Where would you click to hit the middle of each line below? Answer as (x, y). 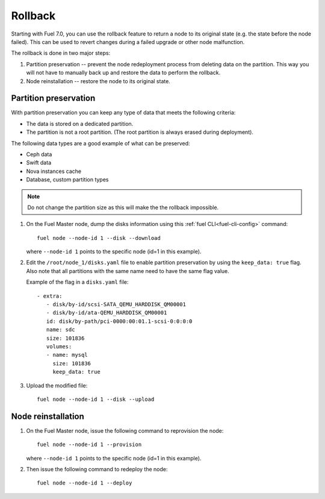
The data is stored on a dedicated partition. (80, 124)
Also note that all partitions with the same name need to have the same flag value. (128, 271)
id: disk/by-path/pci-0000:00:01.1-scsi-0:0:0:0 (119, 321)
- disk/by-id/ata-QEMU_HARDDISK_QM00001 (107, 313)
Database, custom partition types (67, 180)
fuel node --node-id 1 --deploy (85, 483)
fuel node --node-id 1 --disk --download (99, 238)
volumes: (59, 347)
